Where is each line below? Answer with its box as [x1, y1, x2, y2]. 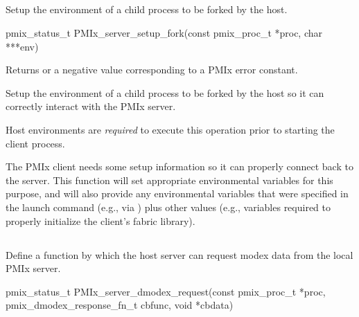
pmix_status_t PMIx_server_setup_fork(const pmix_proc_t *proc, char [6, 25, 323, 39]
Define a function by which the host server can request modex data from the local [6, 247, 353, 262]
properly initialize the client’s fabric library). [6, 213, 195, 228]
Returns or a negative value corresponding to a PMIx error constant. [6, 62, 298, 77]
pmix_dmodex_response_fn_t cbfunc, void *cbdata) [6, 298, 234, 312]
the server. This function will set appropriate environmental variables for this [6, 172, 333, 187]
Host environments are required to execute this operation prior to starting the [6, 122, 335, 136]
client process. [6, 136, 65, 150]
